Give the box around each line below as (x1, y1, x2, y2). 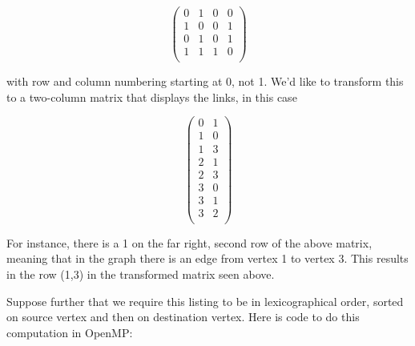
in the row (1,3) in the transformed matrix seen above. (6, 265, 275, 282)
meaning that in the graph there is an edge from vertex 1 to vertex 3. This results (6, 250, 409, 267)
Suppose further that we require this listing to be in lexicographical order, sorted (6, 292, 404, 309)
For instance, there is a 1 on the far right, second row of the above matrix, (6, 234, 373, 251)
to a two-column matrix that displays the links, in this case (6, 88, 297, 105)
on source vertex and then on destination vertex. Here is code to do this (6, 308, 360, 325)
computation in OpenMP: (6, 324, 133, 340)
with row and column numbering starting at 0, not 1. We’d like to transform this (6, 73, 404, 90)
